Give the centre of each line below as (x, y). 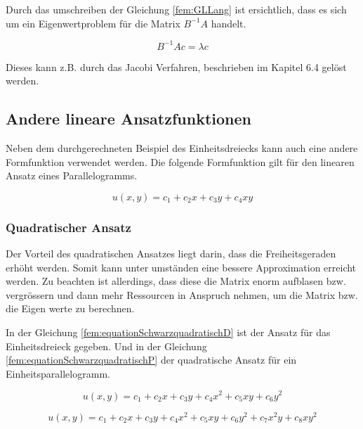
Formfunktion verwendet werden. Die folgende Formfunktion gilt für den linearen (180, 161)
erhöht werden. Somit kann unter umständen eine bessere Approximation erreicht (181, 267)
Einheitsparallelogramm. (58, 373)
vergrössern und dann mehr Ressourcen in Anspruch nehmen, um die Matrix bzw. (182, 294)
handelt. (229, 23)
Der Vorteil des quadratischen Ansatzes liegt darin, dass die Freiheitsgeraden (171, 254)
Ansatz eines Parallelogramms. (72, 175)
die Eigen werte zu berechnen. (70, 308)
